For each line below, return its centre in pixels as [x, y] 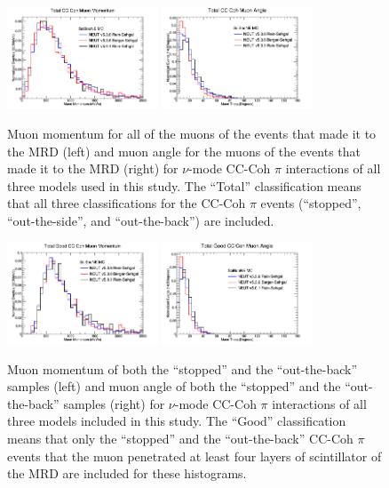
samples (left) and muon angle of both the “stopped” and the [174, 386]
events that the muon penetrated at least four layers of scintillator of [194, 456]
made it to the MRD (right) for [93, 168]
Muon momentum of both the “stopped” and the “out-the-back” [183, 368]
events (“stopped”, [311, 203]
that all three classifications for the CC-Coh [127, 203]
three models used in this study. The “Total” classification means [184, 185]
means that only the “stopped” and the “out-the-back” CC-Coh [180, 438]
